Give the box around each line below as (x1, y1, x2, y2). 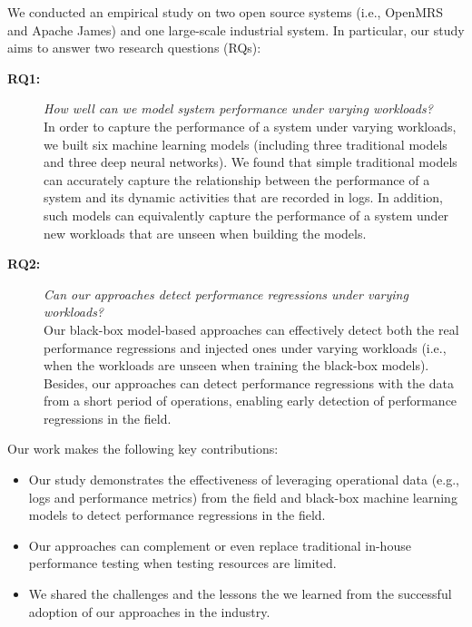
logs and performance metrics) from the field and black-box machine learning (28, 487, 457, 506)
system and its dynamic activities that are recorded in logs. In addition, (44, 188, 443, 207)
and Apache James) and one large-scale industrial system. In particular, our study (7, 20, 465, 39)
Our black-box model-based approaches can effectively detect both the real (44, 319, 459, 338)
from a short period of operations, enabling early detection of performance (44, 391, 457, 410)
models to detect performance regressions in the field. (28, 505, 326, 524)
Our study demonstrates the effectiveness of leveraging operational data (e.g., (28, 470, 459, 489)
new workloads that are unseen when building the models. (44, 223, 367, 242)
